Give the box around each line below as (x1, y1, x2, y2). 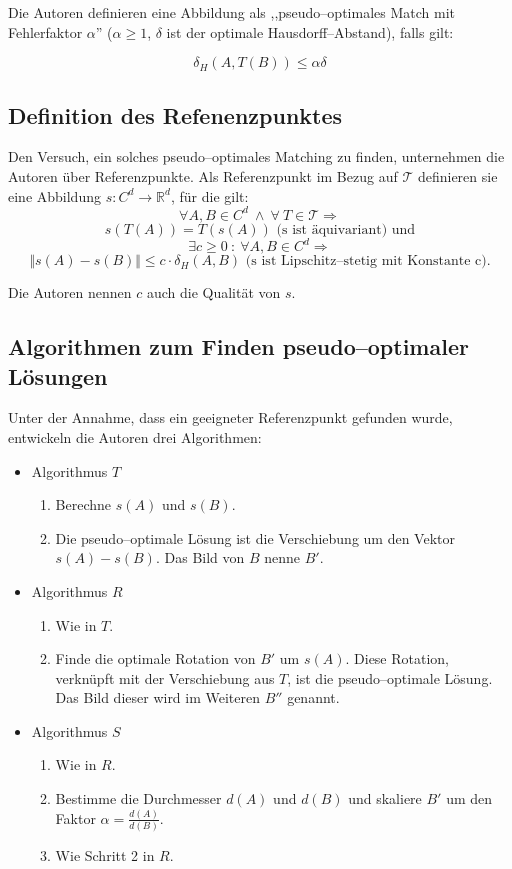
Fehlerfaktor (8, 21, 83, 42)
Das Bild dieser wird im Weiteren (55, 687, 261, 708)
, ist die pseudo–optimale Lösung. (287, 667, 493, 688)
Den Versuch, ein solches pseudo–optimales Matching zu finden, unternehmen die (8, 146, 505, 167)
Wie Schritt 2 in (55, 845, 155, 866)
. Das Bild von (155, 547, 245, 568)
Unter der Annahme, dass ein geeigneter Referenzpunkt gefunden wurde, (8, 407, 453, 428)
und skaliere (348, 788, 422, 809)
